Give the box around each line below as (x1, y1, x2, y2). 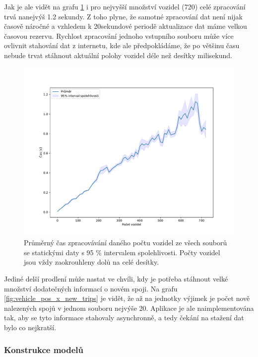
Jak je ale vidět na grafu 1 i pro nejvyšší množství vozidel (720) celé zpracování (4, 1, 246, 11)
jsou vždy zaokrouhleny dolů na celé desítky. (24, 257, 159, 267)
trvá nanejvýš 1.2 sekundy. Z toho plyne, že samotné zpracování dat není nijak (4, 11, 243, 21)
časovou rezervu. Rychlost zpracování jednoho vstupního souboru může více (4, 30, 234, 41)
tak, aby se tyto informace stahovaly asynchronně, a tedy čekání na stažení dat (4, 312, 244, 323)
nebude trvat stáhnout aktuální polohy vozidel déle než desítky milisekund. (4, 50, 232, 60)
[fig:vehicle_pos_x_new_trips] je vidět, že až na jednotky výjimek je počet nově (4, 293, 250, 303)
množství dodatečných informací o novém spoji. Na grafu (4, 283, 178, 293)
